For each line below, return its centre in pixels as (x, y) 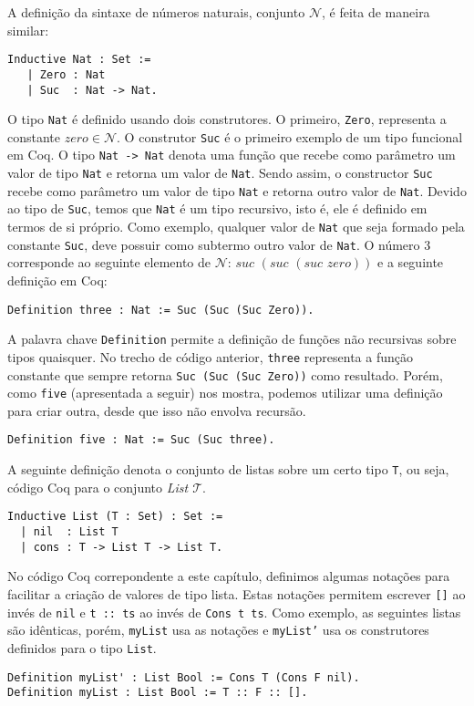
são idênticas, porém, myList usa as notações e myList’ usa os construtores (218, 630)
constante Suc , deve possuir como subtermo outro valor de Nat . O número (214, 244)
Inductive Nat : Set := (79, 60)
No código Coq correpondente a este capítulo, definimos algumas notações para (229, 576)
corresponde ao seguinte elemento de (109, 262)
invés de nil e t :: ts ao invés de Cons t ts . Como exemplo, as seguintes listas (234, 612)
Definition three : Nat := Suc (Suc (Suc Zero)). (161, 310)
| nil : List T (69, 532)
